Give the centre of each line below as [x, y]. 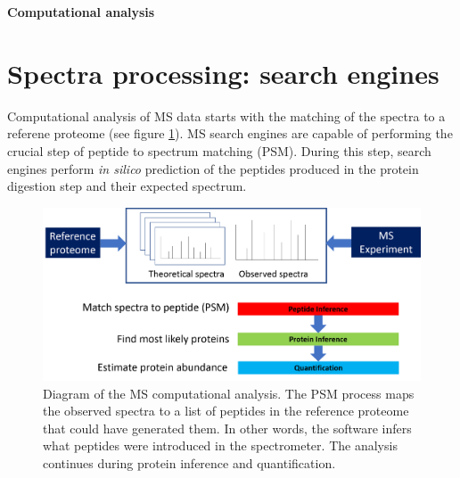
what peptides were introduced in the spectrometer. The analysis [220, 445]
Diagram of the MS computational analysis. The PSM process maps [229, 393]
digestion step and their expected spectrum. [127, 186]
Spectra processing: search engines [223, 73]
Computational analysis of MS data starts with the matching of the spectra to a [226, 115]
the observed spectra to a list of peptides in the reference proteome [226, 411]
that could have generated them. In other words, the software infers [227, 428]
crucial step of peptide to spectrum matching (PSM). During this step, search [219, 150]
